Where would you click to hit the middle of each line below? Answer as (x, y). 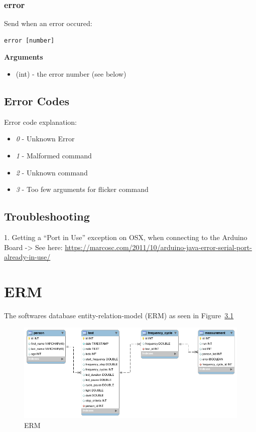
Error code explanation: (41, 122)
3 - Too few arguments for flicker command (82, 189)
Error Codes (37, 100)
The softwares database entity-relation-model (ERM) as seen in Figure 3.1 (119, 315)
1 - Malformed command (54, 155)
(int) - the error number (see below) (71, 74)
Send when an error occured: (48, 23)
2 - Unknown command (52, 172)
